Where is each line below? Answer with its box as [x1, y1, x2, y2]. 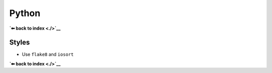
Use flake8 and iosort [22, 51, 74, 57]
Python [9, 8, 40, 19]
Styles [9, 38, 30, 47]
